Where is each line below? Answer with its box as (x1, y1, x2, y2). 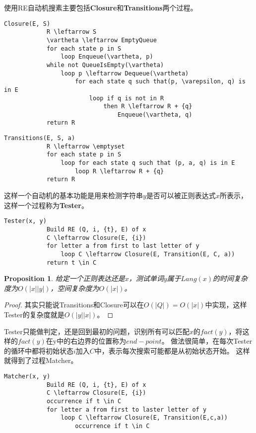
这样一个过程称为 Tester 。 (4, 200, 88, 210)
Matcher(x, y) (4, 372, 51, 380)
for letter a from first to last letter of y (46, 242, 199, 250)
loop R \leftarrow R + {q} (75, 167, 164, 175)
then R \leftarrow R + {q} (103, 103, 192, 110)
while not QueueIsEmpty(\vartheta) (46, 61, 164, 69)
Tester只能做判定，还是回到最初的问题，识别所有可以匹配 (4, 326, 190, 336)
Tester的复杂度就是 (4, 309, 64, 319)
